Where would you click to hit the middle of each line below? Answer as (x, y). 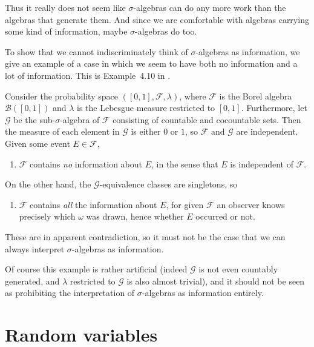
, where (193, 96)
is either (146, 131)
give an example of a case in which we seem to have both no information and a (151, 63)
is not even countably (238, 269)
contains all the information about (93, 204)
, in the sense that (185, 163)
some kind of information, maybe (66, 31)
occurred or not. (225, 216)
